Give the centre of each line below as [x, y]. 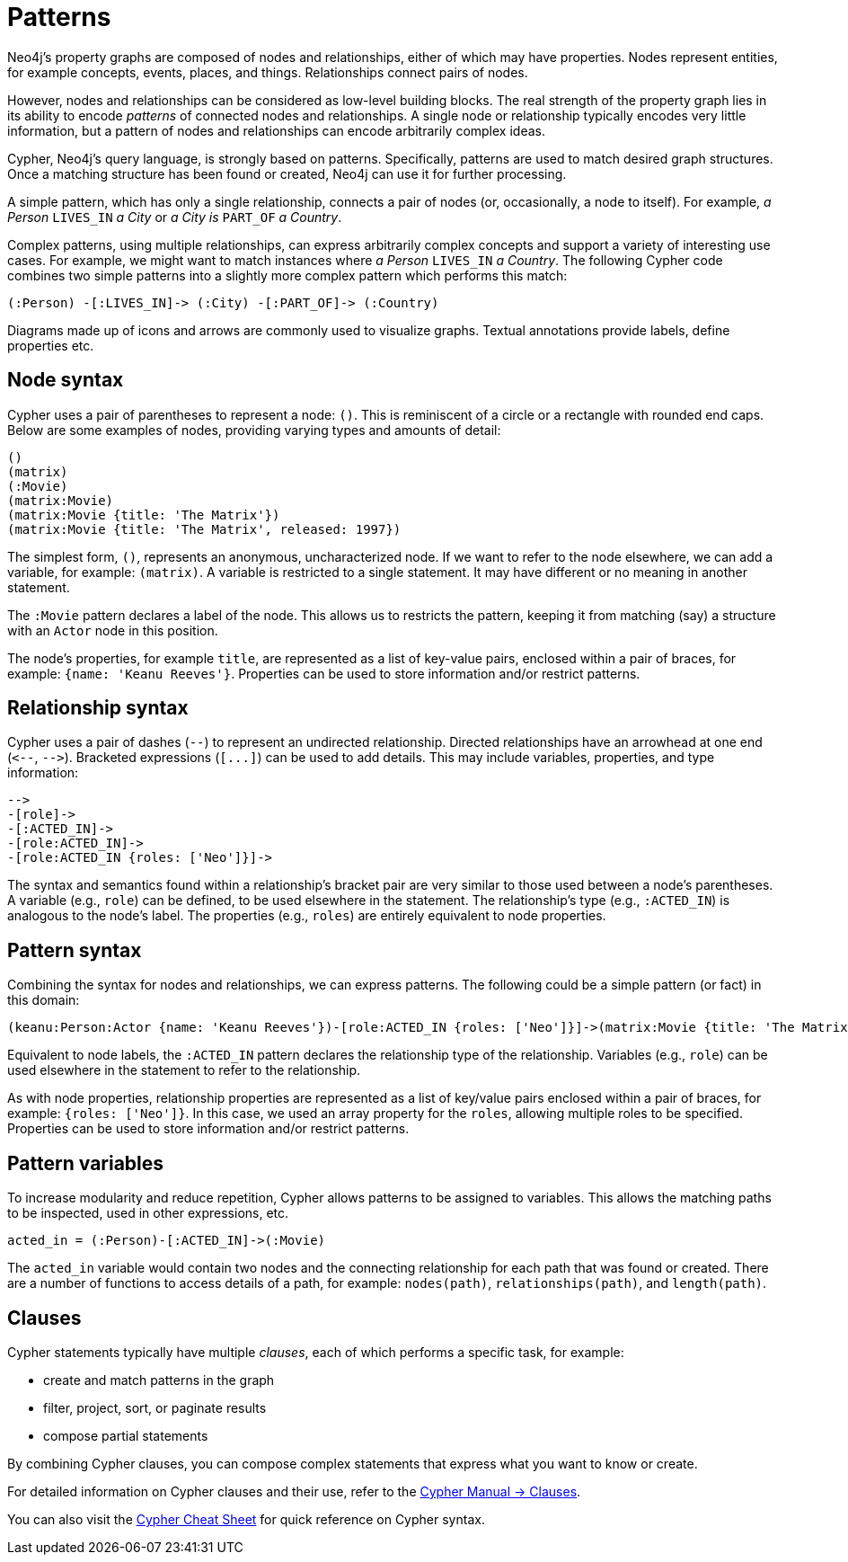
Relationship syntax [98, 708]
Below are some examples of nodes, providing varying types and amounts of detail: [254, 430]
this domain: [44, 1000]
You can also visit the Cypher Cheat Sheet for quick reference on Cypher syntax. [246, 1519]
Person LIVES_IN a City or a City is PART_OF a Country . [175, 217]
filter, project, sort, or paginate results [155, 1407]
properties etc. [51, 345]
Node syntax [66, 380]
